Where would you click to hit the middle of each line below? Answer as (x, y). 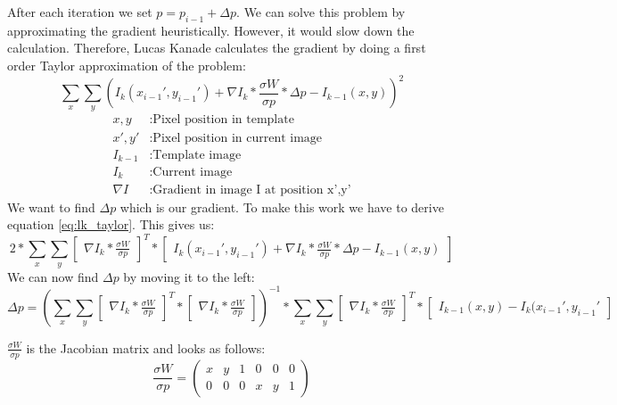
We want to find (51, 207)
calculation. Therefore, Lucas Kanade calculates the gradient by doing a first (217, 48)
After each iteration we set (80, 12)
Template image (197, 155)
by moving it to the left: (189, 276)
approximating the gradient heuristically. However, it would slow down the (211, 30)
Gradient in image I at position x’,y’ (252, 190)
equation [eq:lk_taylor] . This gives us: (111, 224)
